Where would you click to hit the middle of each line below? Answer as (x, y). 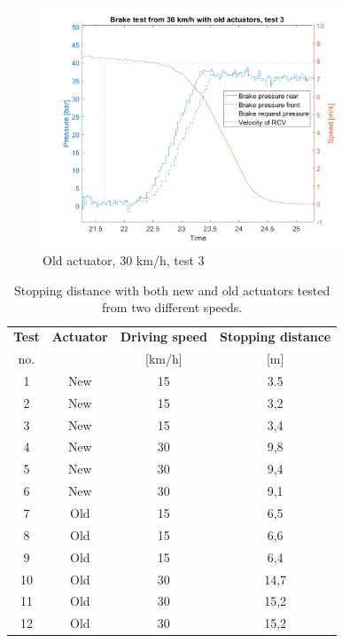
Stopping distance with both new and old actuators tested (172, 290)
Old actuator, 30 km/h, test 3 (124, 260)
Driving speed (163, 337)
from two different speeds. (172, 307)
